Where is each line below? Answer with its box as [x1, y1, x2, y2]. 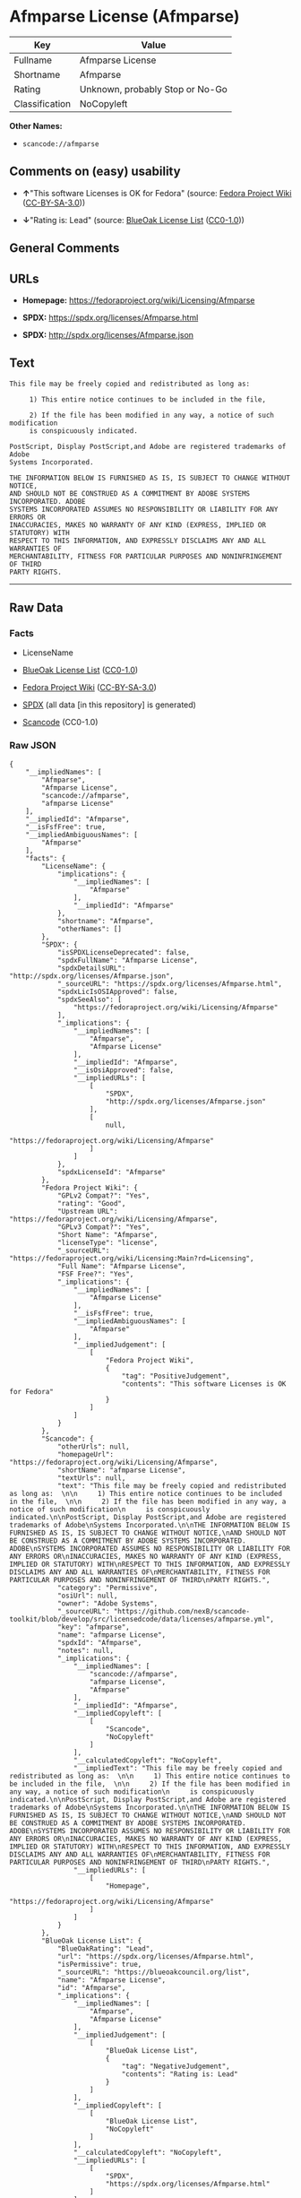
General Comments [9, 240, 120, 256]
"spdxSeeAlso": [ [56, 995, 123, 1004]
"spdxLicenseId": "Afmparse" [56, 1167, 167, 1176]
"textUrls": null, [56, 1473, 126, 1483]
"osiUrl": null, [56, 1591, 118, 1600]
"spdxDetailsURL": [56, 964, 126, 973]
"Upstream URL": [56, 1207, 118, 1216]
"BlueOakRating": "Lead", [56, 1943, 154, 1953]
